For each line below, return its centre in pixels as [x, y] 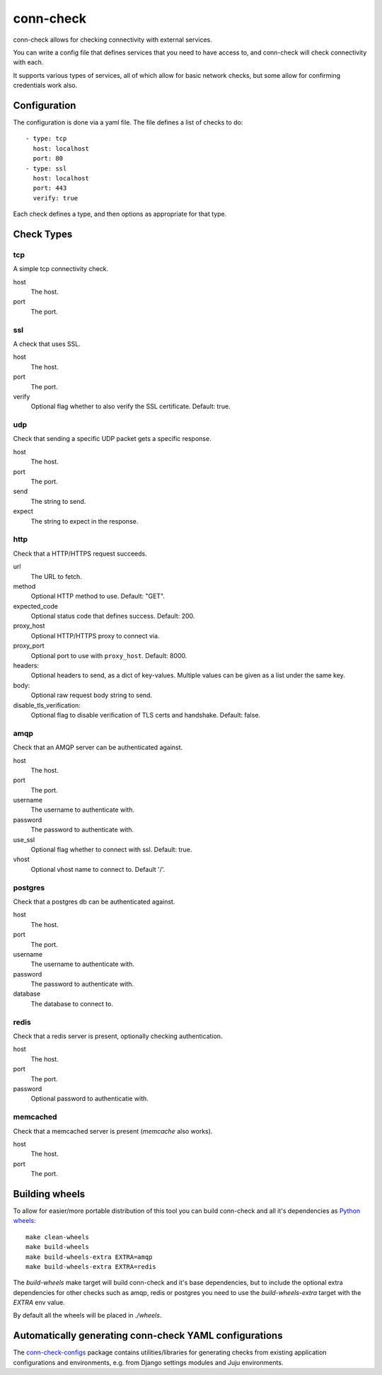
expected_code [35, 606]
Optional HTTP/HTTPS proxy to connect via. [95, 635]
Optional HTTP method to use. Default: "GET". [98, 596]
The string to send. [58, 501]
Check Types [43, 234]
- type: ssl [46, 168]
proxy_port [29, 646]
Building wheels [49, 1193]
